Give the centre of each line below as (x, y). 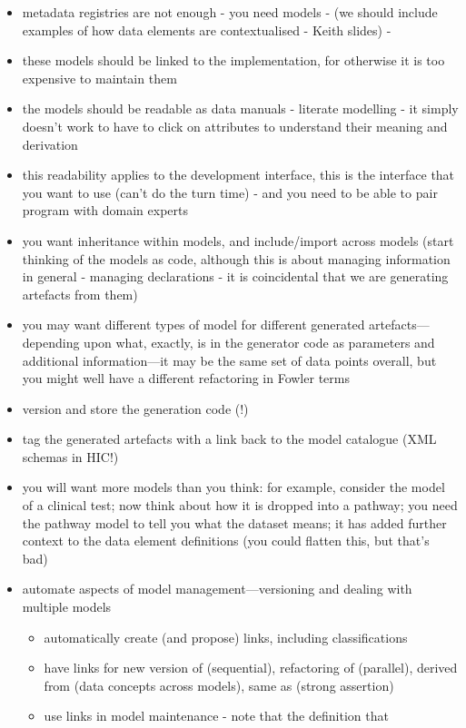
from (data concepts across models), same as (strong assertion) (219, 685)
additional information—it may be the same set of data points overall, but (229, 360)
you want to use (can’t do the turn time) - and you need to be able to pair (230, 192)
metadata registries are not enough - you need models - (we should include (230, 12)
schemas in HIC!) (70, 456)
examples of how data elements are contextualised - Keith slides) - (207, 30)
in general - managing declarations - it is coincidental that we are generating (235, 276)
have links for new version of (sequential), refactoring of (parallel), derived (251, 668)
